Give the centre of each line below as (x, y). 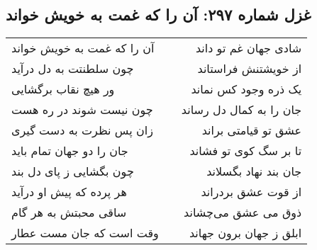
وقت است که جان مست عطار (85, 233)
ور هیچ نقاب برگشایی (63, 89)
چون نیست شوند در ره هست (82, 110)
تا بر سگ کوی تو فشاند (246, 151)
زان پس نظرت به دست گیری (82, 130)
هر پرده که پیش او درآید (69, 192)
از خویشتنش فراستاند (250, 69)
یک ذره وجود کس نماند (246, 89)
